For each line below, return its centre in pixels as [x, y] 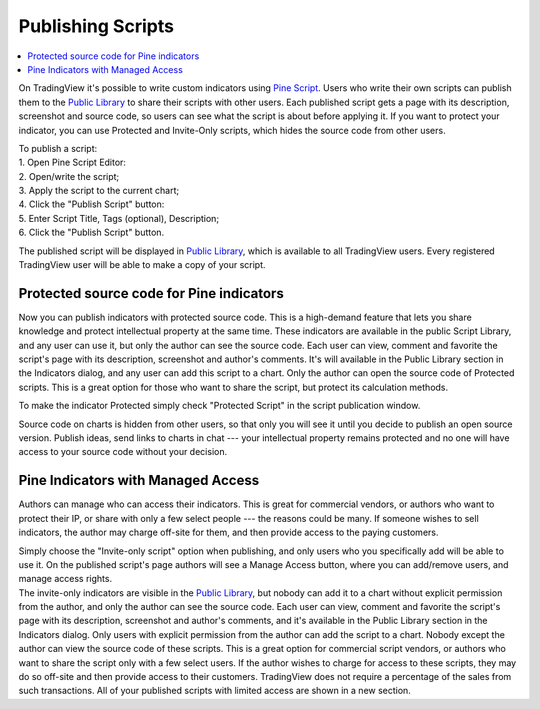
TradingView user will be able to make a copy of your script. [142, 265]
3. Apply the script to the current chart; [99, 191]
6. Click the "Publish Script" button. [91, 232]
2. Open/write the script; [69, 176]
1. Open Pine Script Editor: [72, 162]
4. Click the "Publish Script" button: [91, 204]
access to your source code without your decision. [123, 452]
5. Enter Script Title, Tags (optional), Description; [119, 218]
